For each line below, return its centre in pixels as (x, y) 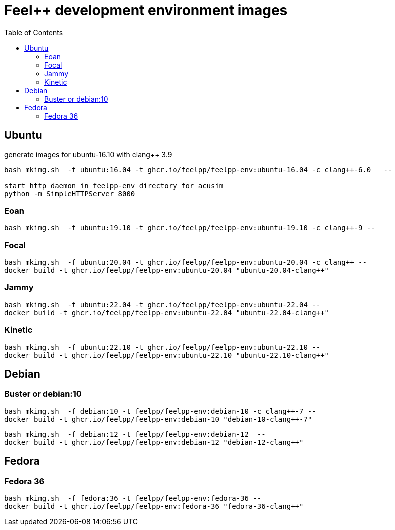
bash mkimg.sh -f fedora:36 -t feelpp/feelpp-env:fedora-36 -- (133, 499)
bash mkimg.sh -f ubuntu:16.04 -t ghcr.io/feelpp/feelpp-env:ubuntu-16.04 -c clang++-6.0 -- (198, 170)
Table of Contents (34, 32)
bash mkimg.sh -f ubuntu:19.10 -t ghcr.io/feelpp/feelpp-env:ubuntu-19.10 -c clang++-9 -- (190, 228)
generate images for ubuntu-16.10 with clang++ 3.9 (88, 154)
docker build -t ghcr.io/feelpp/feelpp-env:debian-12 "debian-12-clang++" (154, 442)
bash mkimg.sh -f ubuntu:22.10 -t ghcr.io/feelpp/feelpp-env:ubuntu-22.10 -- (162, 347)
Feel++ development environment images (146, 10)
